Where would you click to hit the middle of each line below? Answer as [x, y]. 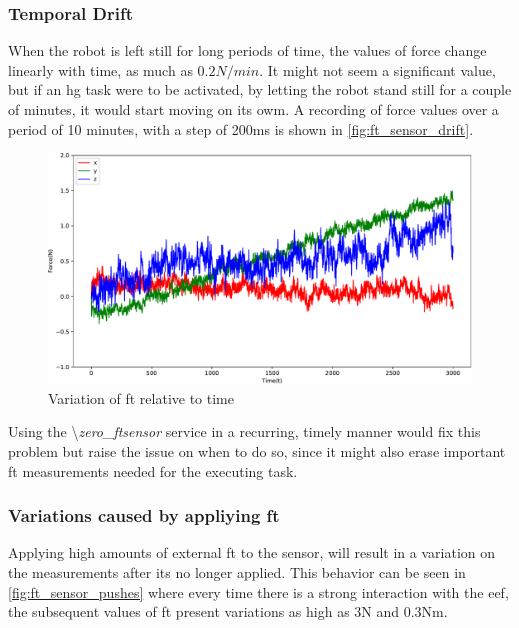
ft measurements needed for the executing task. [153, 470]
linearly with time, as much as [100, 69]
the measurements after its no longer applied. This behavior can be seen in [237, 572]
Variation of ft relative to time [141, 397]
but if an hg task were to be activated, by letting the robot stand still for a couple [260, 89]
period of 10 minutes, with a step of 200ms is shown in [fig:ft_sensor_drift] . [241, 128]
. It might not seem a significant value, [377, 69]
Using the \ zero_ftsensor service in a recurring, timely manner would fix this [244, 431]
